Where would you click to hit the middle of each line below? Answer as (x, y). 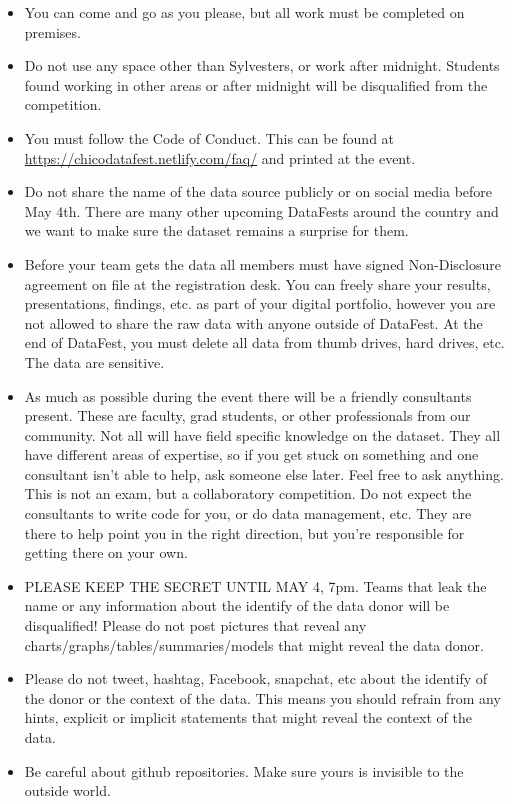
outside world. (67, 790)
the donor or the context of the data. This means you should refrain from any (262, 697)
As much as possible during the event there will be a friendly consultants (248, 395)
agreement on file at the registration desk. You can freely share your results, (257, 283)
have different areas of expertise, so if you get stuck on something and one (251, 454)
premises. (52, 31)
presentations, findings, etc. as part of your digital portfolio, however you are (260, 303)
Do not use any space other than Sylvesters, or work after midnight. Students (262, 65)
